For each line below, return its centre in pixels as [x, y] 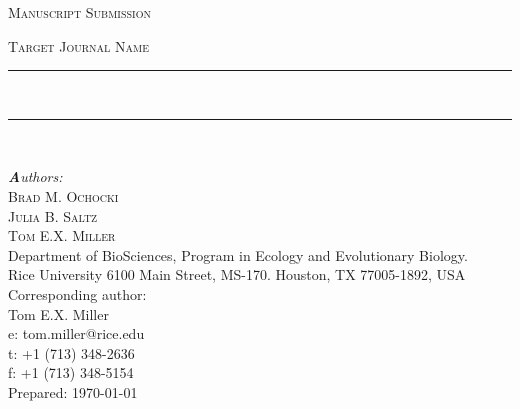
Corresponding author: [77, 293]
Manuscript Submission [79, 12]
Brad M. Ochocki [63, 195]
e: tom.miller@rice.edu [76, 333]
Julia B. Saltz [53, 215]
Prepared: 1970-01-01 [73, 391]
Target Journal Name [78, 45]
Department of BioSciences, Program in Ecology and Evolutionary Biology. [238, 254]
